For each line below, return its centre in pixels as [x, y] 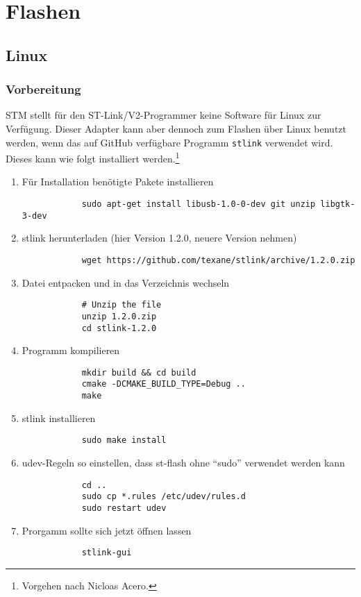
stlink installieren [59, 418]
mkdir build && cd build [139, 372]
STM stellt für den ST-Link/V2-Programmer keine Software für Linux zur [163, 115]
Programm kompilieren [71, 350]
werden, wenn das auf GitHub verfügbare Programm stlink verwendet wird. [169, 142]
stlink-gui [107, 553]
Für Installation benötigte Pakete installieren [118, 182]
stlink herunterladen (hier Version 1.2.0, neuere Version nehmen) [159, 238]
